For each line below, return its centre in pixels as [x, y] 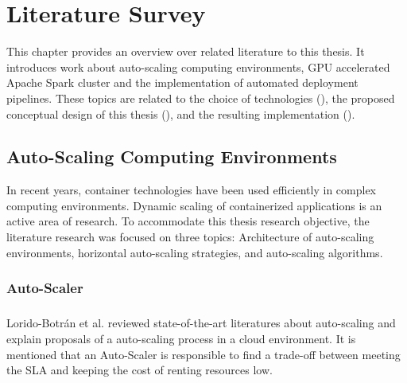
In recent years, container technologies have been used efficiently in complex [192, 190]
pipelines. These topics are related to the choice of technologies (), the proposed [201, 98]
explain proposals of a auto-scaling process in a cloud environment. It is [181, 339]
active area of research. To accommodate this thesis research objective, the [188, 221]
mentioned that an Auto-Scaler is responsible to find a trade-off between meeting [203, 354]
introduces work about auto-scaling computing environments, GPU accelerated [198, 66]
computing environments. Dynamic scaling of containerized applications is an [194, 205]
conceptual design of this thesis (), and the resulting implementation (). [181, 113]
